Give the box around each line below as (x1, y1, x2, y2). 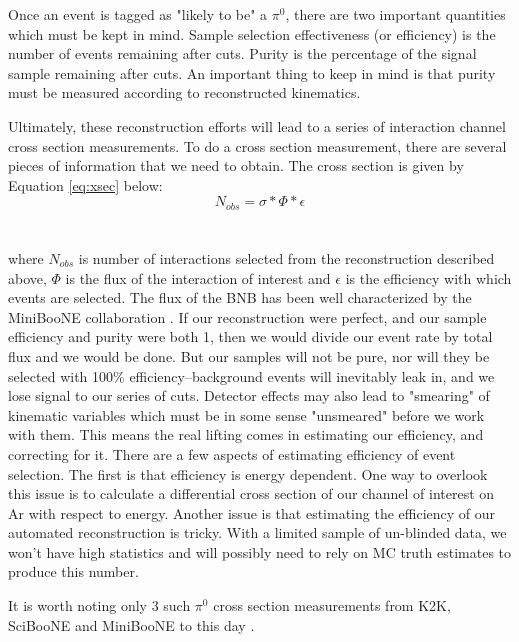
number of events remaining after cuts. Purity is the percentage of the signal (8, 43, 477, 64)
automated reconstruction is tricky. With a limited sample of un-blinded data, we (8, 522, 507, 543)
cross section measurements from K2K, (213, 595, 451, 616)
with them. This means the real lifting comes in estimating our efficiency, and (8, 424, 484, 445)
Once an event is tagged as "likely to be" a (8, 4, 268, 24)
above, (8, 267, 47, 288)
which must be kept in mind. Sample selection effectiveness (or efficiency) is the (8, 23, 496, 44)
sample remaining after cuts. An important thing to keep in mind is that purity (8, 62, 496, 83)
